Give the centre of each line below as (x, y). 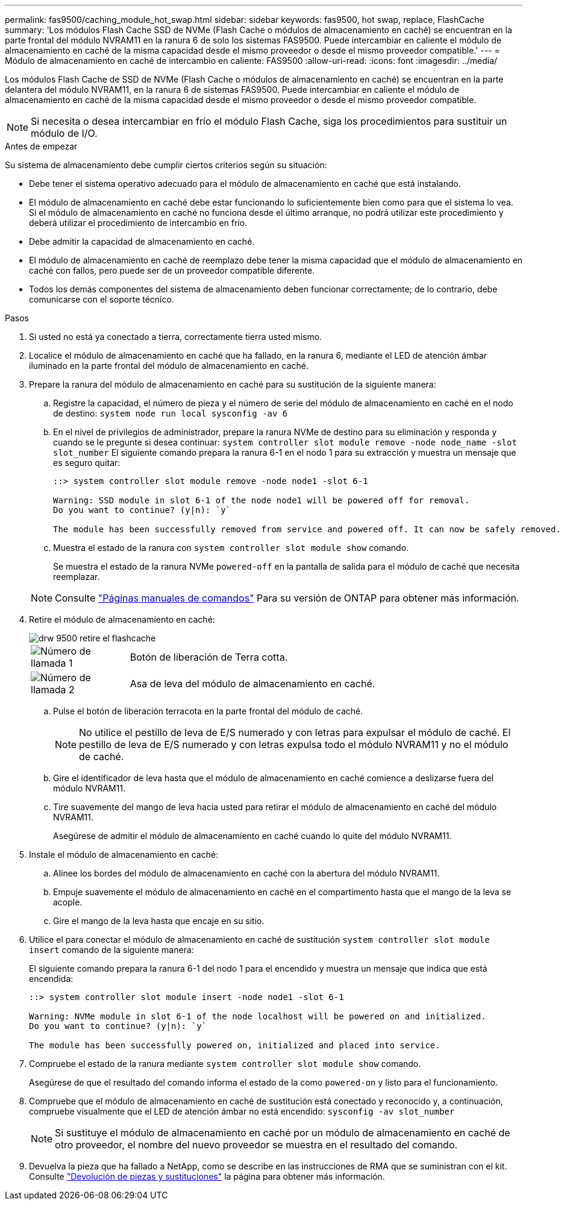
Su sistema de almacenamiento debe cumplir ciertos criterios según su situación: (166, 165)
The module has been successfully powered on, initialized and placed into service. (235, 1045)
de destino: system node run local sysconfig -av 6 (171, 413)
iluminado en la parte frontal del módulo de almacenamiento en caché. (169, 366)
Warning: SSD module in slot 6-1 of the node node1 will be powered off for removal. (262, 500)
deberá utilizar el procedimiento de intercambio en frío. (138, 223)
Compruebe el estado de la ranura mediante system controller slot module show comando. (225, 1064)
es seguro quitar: (87, 463)
